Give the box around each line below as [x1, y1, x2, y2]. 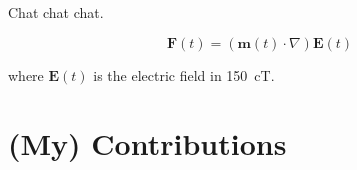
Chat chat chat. [8, 2, 104, 22]
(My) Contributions [8, 123, 287, 164]
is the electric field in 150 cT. [93, 64, 275, 85]
